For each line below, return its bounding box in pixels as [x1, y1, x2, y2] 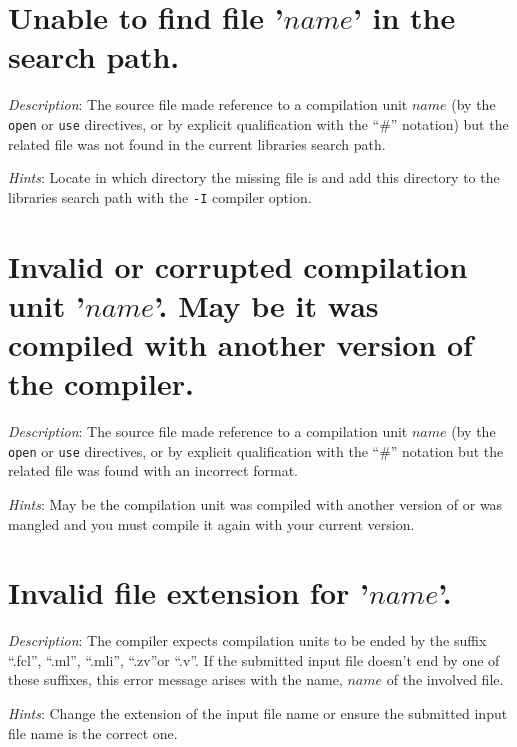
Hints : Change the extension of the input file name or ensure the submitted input [8, 703, 508, 724]
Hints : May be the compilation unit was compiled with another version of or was [8, 493, 503, 514]
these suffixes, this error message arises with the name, [8, 669, 343, 690]
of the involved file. [386, 669, 504, 690]
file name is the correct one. [8, 722, 178, 743]
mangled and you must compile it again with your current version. [8, 513, 415, 534]
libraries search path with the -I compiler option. [8, 186, 312, 207]
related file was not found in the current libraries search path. [8, 133, 386, 154]
